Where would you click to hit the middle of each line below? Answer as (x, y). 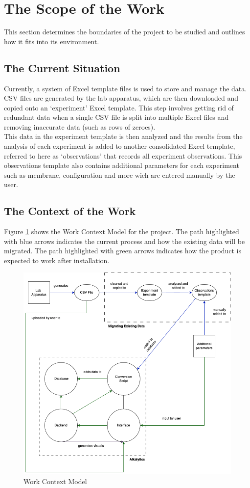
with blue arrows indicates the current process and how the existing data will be (125, 241)
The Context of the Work (70, 211)
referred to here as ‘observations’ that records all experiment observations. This (123, 155)
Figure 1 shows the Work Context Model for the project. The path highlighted (122, 231)
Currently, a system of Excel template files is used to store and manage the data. (125, 88)
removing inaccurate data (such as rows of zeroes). (80, 126)
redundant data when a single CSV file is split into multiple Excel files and (116, 117)
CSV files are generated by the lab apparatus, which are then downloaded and (121, 98)
